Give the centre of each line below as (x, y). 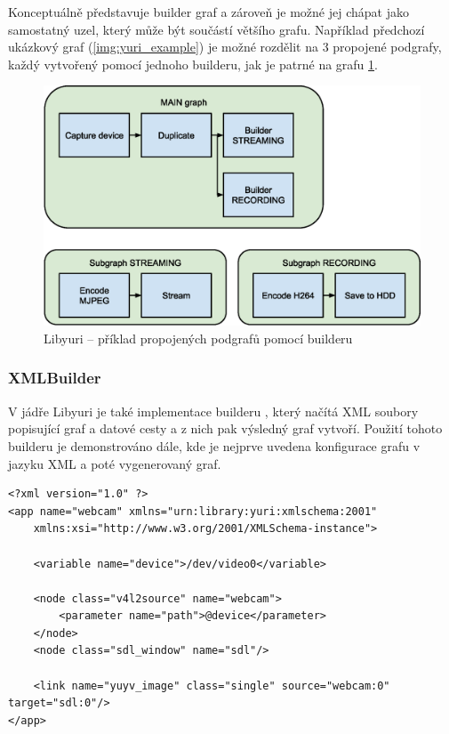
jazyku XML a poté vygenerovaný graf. (115, 463)
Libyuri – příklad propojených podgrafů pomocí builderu (198, 338)
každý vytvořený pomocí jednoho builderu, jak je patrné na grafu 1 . (193, 64)
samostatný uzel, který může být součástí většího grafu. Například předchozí (216, 29)
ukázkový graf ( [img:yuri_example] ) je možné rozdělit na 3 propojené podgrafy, (225, 47)
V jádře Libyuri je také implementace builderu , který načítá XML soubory (213, 411)
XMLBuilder (55, 378)
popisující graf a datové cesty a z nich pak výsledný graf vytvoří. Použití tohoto (225, 428)
